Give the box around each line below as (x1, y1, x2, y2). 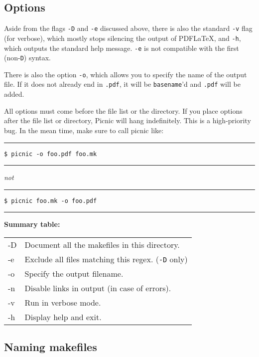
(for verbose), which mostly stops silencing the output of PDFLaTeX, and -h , (4, 32, 241, 43)
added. (4, 89, 24, 99)
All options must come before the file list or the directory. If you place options (4, 105, 243, 116)
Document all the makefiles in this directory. (24, 239, 180, 251)
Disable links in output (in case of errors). (24, 282, 171, 294)
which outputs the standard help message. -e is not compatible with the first (4, 42, 239, 53)
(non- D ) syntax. (4, 52, 51, 63)
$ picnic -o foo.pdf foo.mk (4, 150, 97, 158)
